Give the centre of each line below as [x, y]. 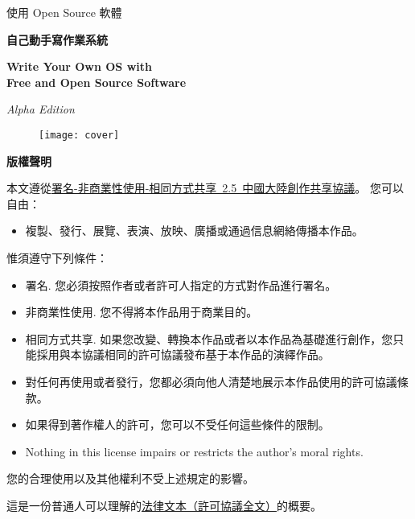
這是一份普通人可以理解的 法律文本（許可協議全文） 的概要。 [164, 505]
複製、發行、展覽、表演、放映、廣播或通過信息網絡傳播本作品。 [194, 231]
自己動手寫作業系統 [57, 39]
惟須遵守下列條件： [57, 257]
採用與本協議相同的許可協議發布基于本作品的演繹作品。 [183, 354]
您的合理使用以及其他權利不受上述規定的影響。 [130, 478]
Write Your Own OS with [79, 66]
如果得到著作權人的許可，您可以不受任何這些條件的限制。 [177, 424]
